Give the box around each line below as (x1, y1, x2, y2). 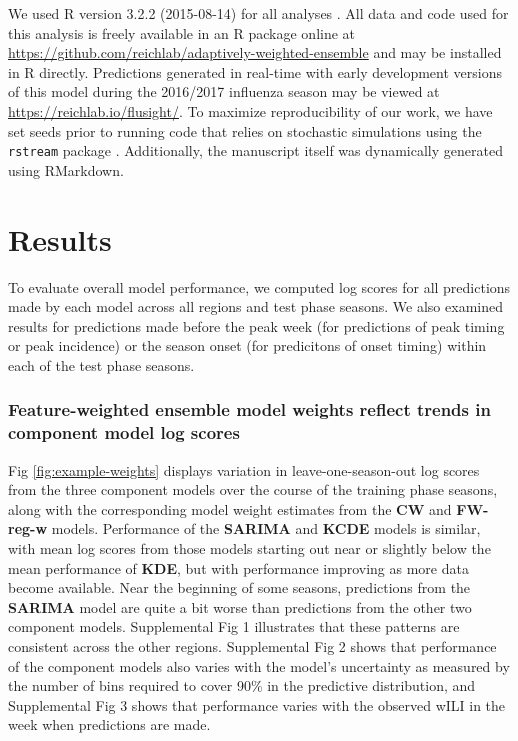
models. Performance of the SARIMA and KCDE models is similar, (51, 518, 481, 539)
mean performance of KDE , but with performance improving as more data (8, 557, 469, 578)
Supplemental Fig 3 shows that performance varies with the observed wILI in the (8, 694, 506, 715)
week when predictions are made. (8, 714, 211, 735)
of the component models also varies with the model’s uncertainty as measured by (8, 655, 510, 676)
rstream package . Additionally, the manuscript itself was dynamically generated (8, 140, 503, 161)
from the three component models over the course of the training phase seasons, (8, 479, 498, 500)
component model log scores (8, 420, 240, 445)
